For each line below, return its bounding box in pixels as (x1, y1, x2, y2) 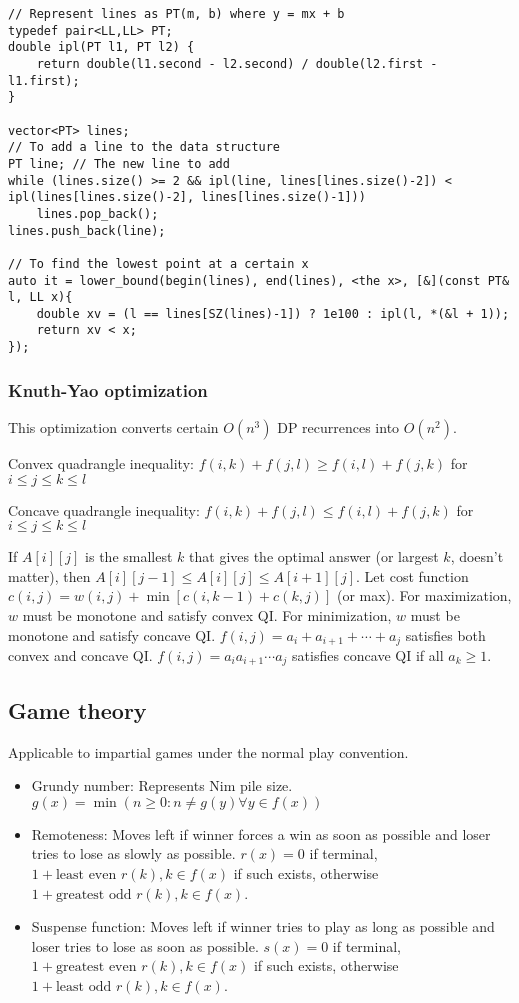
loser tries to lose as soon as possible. (31, 935, 259, 956)
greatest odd (55, 887, 132, 902)
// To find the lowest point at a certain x (8, 256, 309, 271)
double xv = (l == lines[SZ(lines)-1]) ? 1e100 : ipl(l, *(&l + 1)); (36, 306, 510, 321)
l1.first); (8, 73, 80, 88)
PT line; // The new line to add (8, 156, 230, 171)
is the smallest (85, 546, 173, 567)
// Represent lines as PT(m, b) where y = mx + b (8, 7, 345, 21)
